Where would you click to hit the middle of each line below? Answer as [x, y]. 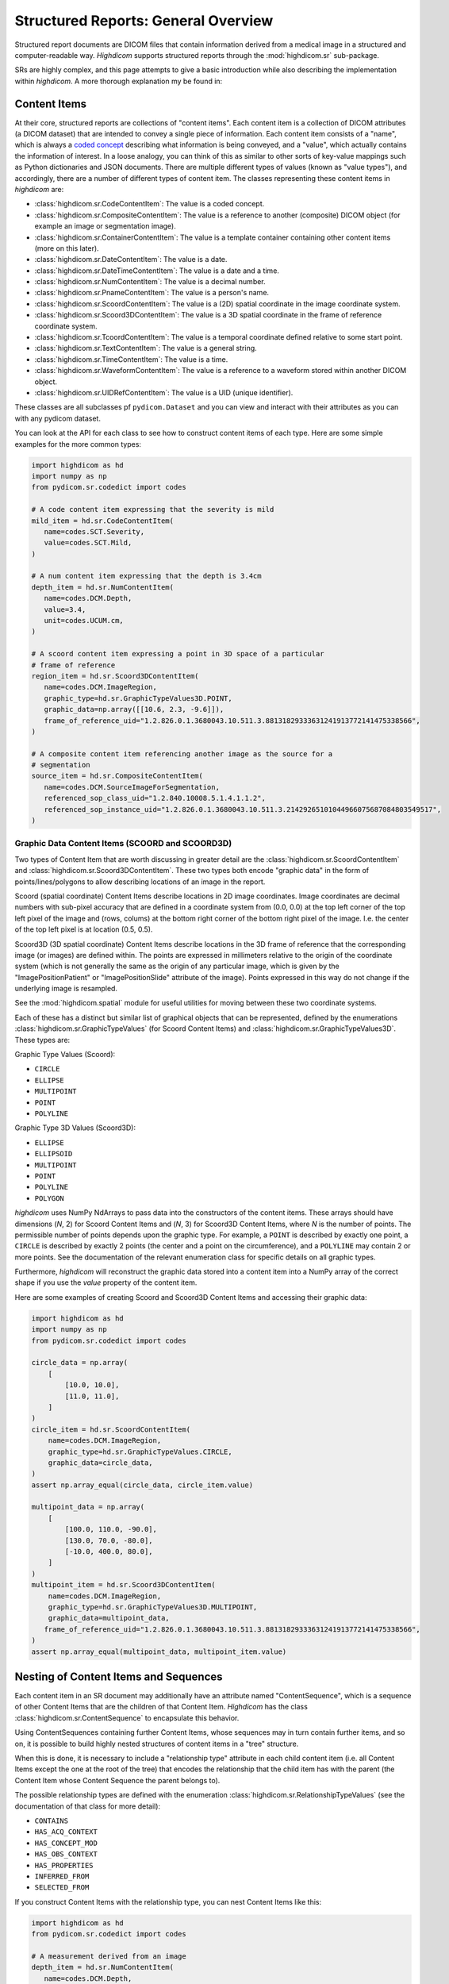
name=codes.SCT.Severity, [94, 531]
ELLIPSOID [54, 1154]
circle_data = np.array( [80, 1363]
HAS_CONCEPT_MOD [66, 1843]
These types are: [42, 1040]
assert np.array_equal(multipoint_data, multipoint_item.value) [159, 1651]
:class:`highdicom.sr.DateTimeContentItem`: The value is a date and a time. [157, 271]
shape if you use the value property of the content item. [106, 1282]
